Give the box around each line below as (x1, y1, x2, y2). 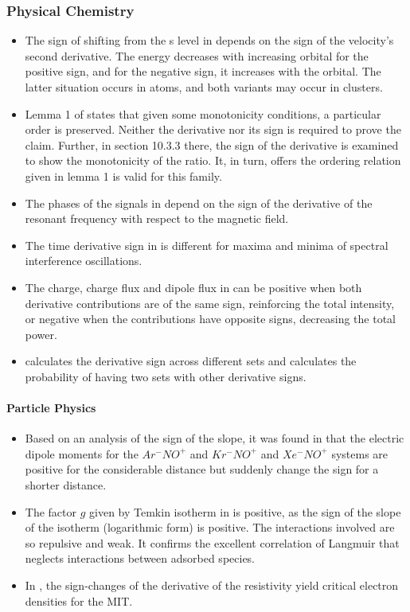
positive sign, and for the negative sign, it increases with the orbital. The (25, 63, 381, 80)
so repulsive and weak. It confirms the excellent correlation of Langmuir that (25, 534, 400, 551)
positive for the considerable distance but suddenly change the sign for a (25, 461, 379, 478)
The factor (25, 503, 77, 520)
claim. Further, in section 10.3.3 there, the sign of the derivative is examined (25, 136, 399, 153)
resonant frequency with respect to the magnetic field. (25, 210, 289, 227)
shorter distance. (25, 477, 107, 493)
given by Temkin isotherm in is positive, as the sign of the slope (89, 503, 401, 520)
